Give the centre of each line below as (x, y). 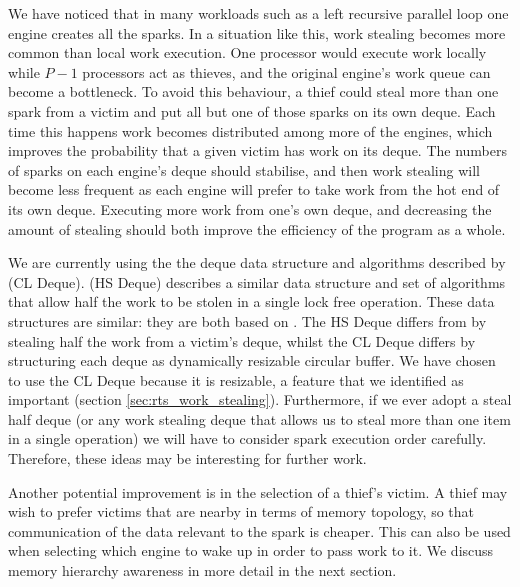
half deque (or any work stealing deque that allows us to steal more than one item (259, 418)
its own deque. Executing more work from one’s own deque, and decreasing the (250, 208)
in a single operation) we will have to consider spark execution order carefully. (247, 438)
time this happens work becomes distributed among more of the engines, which (250, 130)
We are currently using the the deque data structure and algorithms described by (257, 262)
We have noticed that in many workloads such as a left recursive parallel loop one (258, 13)
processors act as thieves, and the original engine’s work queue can (286, 71)
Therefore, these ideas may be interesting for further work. (187, 458)
